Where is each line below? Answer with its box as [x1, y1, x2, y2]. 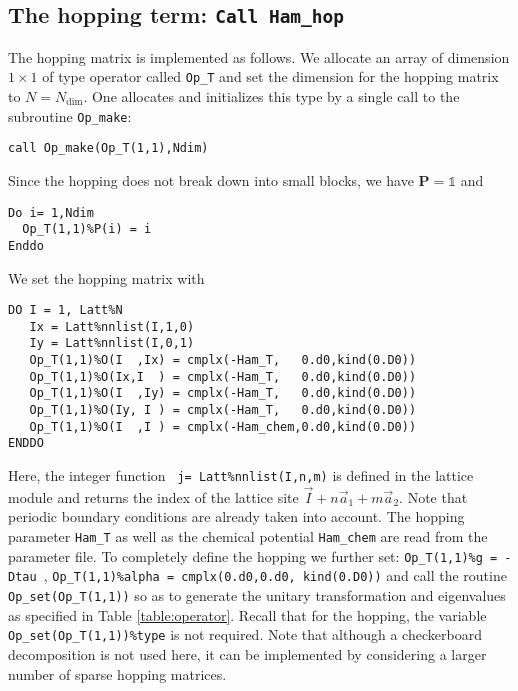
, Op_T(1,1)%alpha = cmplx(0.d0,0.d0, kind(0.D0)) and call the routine [43, 565, 507, 586]
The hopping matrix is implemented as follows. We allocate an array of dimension [8, 46, 510, 67]
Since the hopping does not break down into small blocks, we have [8, 169, 414, 190]
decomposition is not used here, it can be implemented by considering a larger [8, 643, 487, 664]
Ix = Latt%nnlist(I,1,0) [29, 319, 195, 334]
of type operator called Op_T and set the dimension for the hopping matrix [42, 66, 499, 87]
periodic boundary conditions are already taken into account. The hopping [8, 506, 465, 527]
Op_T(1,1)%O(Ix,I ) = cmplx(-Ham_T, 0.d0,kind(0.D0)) [29, 369, 417, 384]
